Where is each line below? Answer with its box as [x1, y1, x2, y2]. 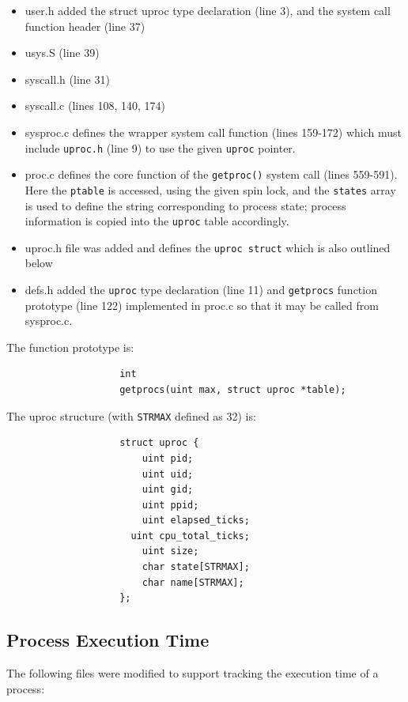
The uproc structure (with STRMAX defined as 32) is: [6, 407, 256, 424]
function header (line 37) [25, 17, 145, 34]
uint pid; [142, 452, 194, 464]
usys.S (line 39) [25, 44, 100, 61]
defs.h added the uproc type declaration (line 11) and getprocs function [25, 281, 377, 298]
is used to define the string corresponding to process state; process [25, 197, 346, 213]
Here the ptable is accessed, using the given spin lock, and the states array [25, 181, 396, 198]
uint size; [142, 545, 199, 557]
